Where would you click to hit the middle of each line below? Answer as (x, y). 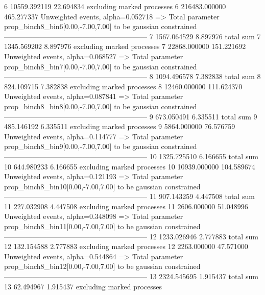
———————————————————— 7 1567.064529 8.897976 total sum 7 (132, 36)
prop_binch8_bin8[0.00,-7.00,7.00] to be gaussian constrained (101, 106)
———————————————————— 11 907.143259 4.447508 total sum (129, 196)
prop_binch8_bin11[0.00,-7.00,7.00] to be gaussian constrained (102, 226)
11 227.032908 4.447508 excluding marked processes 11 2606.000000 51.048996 (126, 206)
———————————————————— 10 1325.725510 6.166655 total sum (131, 156)
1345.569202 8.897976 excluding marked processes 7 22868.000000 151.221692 (125, 46)
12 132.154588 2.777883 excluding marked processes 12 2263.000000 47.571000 (126, 246)
